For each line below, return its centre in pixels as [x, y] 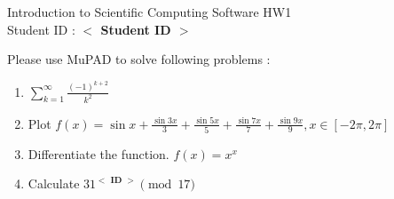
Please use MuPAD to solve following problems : [139, 59]
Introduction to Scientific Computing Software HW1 [150, 12]
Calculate [54, 183]
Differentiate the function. [98, 153]
